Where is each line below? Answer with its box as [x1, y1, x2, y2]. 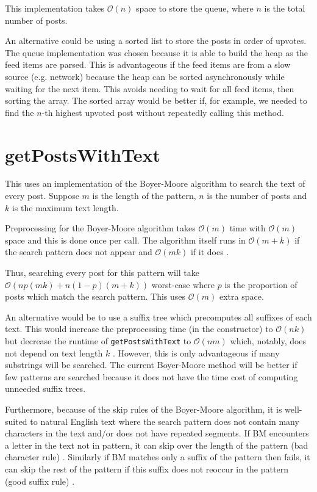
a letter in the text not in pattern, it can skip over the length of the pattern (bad [5, 438, 308, 451]
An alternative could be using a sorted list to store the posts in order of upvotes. [5, 34, 307, 47]
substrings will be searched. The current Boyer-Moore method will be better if [5, 358, 297, 371]
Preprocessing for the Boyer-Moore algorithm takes [5, 222, 196, 234]
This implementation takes [5, 2, 105, 14]
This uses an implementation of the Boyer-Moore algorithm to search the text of [5, 177, 305, 190]
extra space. [219, 290, 264, 303]
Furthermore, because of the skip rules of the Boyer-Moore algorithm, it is [5, 403, 282, 416]
